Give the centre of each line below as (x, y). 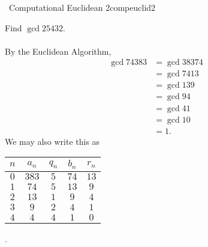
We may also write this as (52, 141)
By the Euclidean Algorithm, (58, 51)
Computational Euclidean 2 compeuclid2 (82, 7)
